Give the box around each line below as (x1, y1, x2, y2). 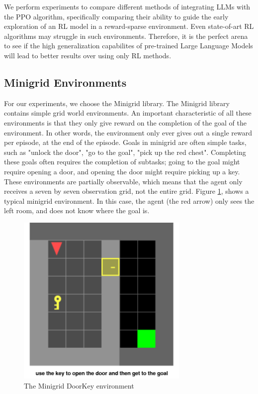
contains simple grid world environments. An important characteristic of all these (4, 108, 252, 118)
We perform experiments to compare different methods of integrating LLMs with (4, 1, 251, 11)
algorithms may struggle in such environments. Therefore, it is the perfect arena (4, 30, 248, 41)
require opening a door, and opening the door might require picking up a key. (4, 166, 240, 176)
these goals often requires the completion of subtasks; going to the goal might (4, 156, 240, 167)
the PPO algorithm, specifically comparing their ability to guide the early (4, 11, 229, 21)
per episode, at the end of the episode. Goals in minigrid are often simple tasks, (4, 137, 247, 147)
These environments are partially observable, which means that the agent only (4, 176, 243, 186)
